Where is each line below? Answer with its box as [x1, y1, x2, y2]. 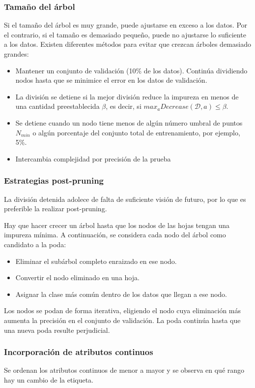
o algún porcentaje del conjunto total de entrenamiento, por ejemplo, [32, 127, 240, 137]
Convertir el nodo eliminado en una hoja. [15, 272, 140, 283]
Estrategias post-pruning [4, 174, 104, 187]
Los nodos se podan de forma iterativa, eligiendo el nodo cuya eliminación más [4, 305, 241, 316]
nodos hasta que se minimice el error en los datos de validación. [15, 75, 207, 85]
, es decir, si [106, 101, 142, 111]
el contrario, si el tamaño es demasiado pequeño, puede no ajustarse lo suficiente [4, 29, 246, 39]
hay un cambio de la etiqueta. [4, 374, 93, 385]
